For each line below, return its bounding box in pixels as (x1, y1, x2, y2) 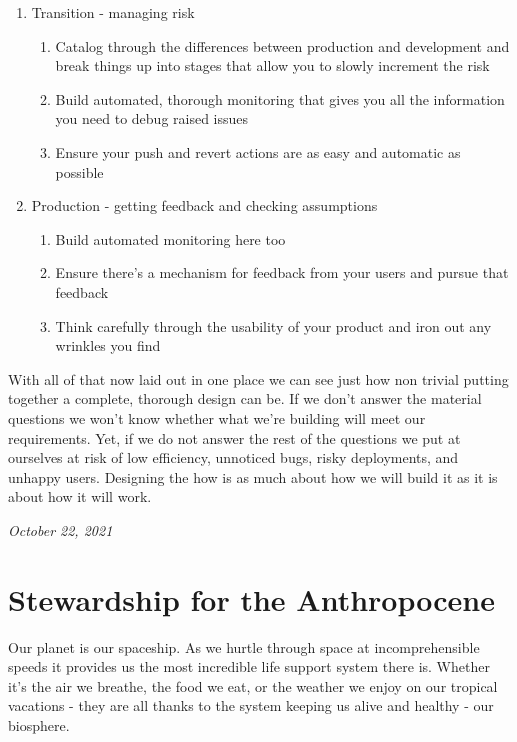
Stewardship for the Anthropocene (8, 578, 495, 619)
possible (55, 161, 104, 182)
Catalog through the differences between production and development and (55, 35, 510, 56)
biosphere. (8, 714, 70, 735)
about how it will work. (8, 486, 152, 507)
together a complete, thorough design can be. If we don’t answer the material (8, 388, 482, 409)
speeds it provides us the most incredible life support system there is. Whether (8, 656, 490, 677)
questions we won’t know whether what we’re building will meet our (8, 407, 426, 428)
